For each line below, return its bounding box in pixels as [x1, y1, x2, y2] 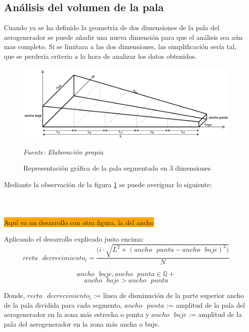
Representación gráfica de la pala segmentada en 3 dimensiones [23, 163, 211, 173]
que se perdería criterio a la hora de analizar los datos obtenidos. [4, 51, 197, 61]
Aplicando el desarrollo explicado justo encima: [4, 234, 144, 244]
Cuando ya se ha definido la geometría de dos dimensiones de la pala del [4, 22, 219, 33]
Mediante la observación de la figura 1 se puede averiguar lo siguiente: [4, 179, 212, 190]
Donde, [4, 290, 25, 300]
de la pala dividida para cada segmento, [4, 299, 122, 310]
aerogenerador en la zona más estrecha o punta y [4, 309, 149, 319]
